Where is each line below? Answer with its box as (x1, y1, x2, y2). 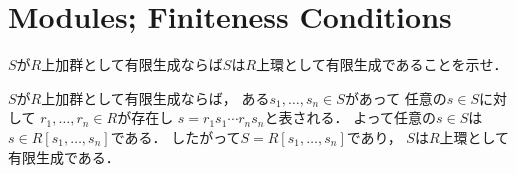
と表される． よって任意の (264, 107, 437, 128)
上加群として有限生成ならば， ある (41, 87, 270, 108)
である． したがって (110, 126, 241, 147)
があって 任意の (344, 87, 447, 108)
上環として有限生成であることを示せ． (256, 54, 508, 75)
